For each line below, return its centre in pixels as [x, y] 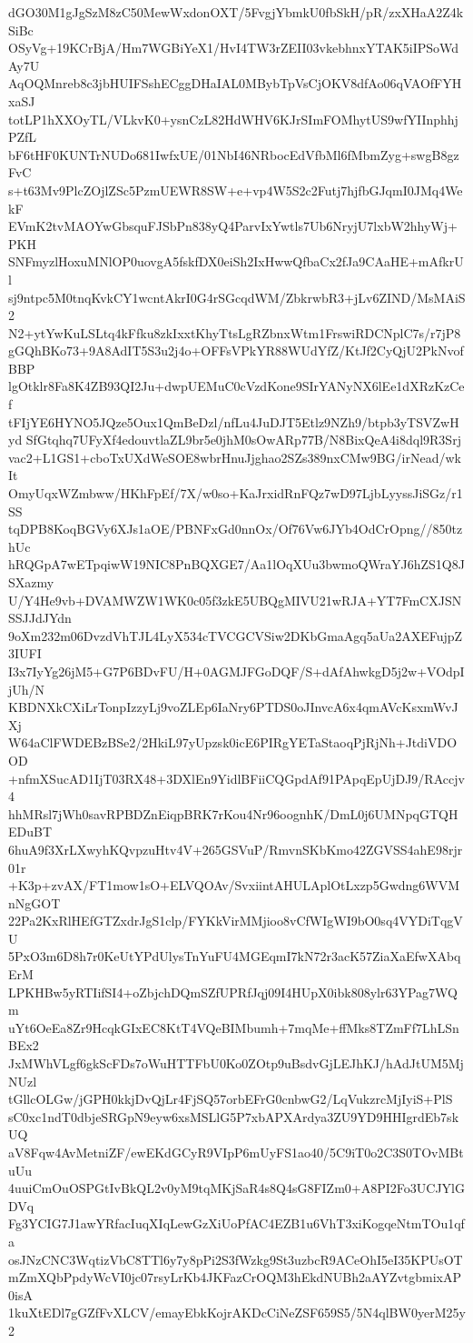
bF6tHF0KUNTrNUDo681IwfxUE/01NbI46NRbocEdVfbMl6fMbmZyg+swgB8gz [234, 154]
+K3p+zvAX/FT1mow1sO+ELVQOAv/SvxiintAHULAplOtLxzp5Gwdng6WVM [234, 885]
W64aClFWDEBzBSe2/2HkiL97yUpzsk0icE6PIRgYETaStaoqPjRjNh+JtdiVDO [233, 742]
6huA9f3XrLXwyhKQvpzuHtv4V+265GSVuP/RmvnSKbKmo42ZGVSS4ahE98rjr [236, 849]
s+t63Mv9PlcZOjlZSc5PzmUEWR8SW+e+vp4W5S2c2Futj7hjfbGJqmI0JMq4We [236, 190]
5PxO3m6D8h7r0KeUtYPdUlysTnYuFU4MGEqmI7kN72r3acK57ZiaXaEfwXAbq [235, 956]
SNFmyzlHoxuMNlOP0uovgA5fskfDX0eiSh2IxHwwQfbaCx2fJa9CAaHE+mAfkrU [236, 261]
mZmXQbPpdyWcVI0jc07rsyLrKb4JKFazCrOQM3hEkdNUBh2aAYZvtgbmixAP [235, 1277]
